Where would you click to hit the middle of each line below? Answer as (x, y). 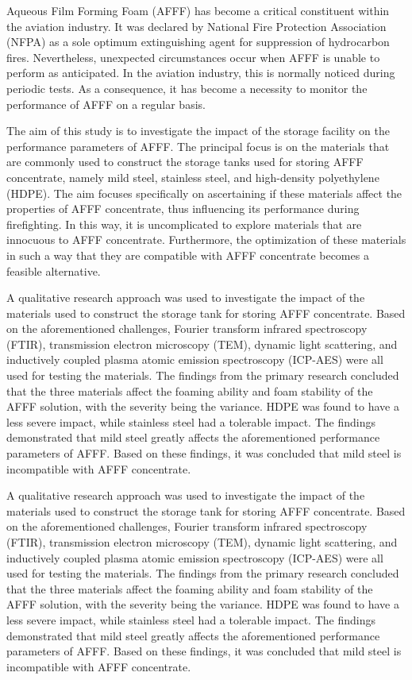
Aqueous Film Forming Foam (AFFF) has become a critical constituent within (198, 10)
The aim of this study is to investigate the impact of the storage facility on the (198, 131)
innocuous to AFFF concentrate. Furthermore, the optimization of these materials (206, 240)
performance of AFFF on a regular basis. (106, 104)
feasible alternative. (54, 270)
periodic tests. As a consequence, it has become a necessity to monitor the (187, 88)
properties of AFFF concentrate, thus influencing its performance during (183, 209)
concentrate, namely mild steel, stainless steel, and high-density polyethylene (193, 177)
